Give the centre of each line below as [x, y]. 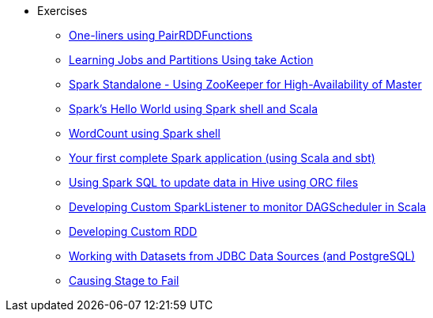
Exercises [62, 11]
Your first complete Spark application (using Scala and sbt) [222, 158]
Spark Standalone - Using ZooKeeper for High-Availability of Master [245, 84]
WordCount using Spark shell [145, 133]
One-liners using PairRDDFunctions [161, 35]
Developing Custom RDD [133, 231]
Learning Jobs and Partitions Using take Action [191, 60]
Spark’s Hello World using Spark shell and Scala [194, 109]
